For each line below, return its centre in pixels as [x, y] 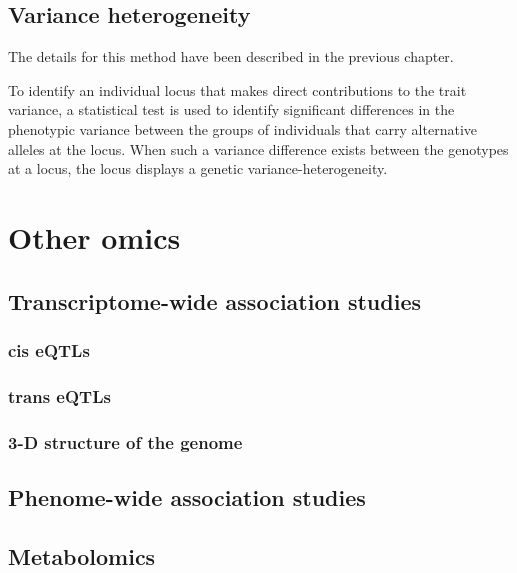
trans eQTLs [59, 395]
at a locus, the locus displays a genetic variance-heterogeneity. [198, 168]
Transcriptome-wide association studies [215, 300]
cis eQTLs [49, 349]
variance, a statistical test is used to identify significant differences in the [231, 109]
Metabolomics [82, 555]
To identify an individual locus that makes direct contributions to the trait [237, 89]
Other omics [94, 236]
